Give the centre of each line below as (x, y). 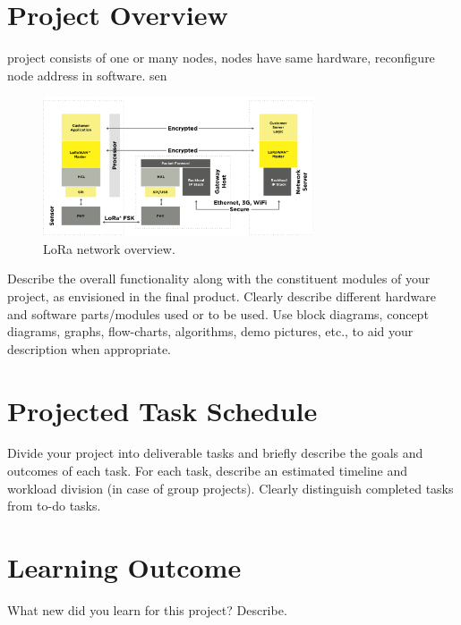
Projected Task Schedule (162, 410)
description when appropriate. (90, 348)
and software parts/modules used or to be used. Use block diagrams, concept (218, 313)
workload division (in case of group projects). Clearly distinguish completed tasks (230, 488)
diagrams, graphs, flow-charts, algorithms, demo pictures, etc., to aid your (210, 331)
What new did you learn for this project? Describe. (147, 609)
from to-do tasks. (54, 506)
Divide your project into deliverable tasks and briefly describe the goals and (215, 453)
